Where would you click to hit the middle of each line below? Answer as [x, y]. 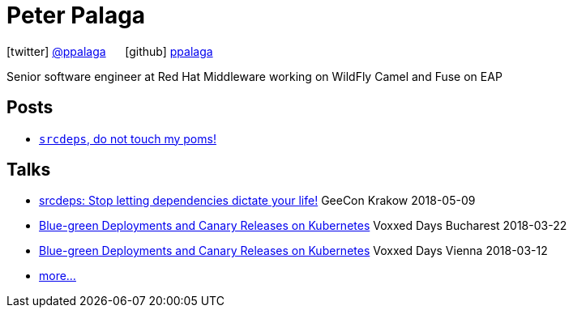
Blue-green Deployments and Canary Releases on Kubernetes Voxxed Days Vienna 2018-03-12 [293, 251]
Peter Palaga [76, 15]
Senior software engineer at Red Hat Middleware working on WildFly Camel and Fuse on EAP [254, 76]
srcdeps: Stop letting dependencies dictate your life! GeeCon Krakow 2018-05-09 [257, 201]
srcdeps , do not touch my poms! [128, 138]
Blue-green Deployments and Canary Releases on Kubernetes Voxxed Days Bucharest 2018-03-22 [303, 226]
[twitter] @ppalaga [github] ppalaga [110, 51]
